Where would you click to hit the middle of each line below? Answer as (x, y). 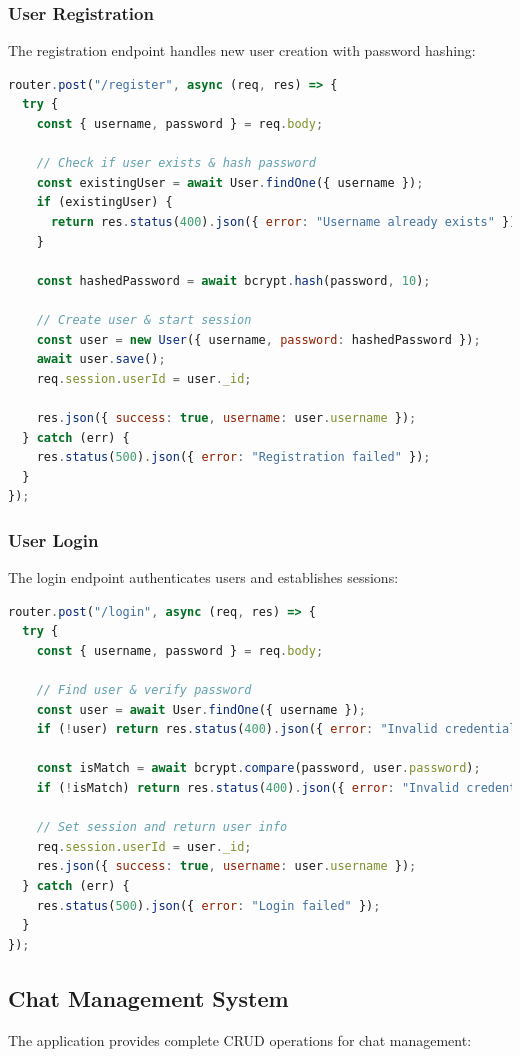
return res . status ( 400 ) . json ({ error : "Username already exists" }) (283, 221)
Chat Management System (148, 997)
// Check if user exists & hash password (176, 163)
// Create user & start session (144, 319)
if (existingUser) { (104, 202)
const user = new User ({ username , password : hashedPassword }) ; (258, 339)
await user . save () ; (101, 359)
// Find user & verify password (144, 690)
